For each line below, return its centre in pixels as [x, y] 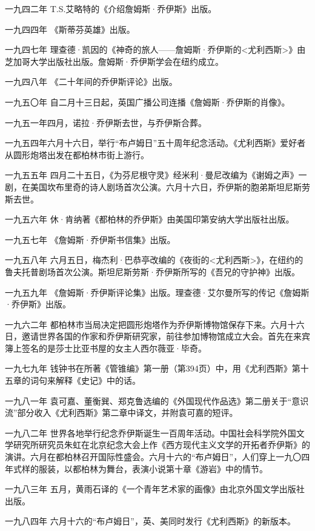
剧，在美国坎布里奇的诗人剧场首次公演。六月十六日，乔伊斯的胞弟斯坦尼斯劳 [157, 186]
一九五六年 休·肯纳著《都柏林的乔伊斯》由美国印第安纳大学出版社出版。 [150, 219]
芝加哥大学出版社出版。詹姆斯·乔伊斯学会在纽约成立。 [114, 61]
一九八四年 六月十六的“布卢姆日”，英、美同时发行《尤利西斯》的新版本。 [150, 521]
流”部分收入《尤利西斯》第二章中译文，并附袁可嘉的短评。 [121, 412]
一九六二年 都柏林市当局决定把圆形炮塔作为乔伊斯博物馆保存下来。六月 [146, 324]
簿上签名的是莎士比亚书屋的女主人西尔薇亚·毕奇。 [106, 348]
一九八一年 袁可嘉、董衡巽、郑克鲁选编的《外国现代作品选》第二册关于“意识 [157, 400]
